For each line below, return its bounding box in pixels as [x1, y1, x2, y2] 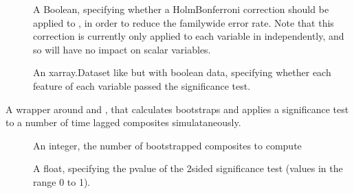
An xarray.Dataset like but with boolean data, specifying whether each [33, 65, 331, 80]
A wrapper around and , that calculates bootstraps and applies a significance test [5, 101, 349, 116]
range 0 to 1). [33, 174, 91, 189]
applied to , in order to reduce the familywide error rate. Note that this [33, 15, 334, 29]
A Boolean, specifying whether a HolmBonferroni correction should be [33, 2, 329, 16]
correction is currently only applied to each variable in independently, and [33, 29, 344, 43]
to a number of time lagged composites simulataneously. [5, 115, 241, 130]
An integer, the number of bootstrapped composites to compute [33, 138, 302, 152]
